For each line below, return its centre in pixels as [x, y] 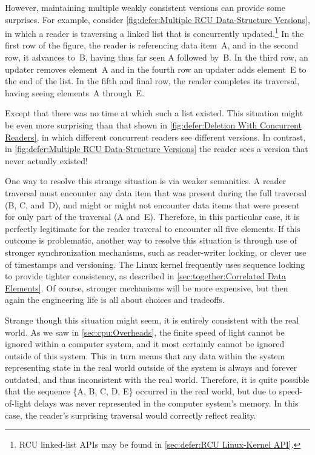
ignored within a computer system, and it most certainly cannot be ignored [145, 344]
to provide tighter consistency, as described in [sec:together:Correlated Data [145, 276]
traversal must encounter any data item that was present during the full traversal [156, 192]
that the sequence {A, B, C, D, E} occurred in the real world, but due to [141, 391]
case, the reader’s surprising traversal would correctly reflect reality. [131, 415]
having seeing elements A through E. [75, 92]
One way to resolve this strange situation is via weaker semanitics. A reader [146, 181]
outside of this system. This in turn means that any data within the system [145, 355]
